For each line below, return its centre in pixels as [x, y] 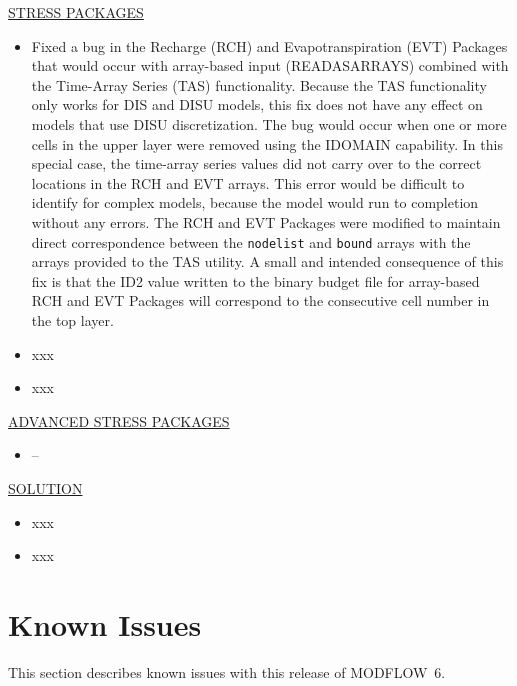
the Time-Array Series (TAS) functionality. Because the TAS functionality [259, 84]
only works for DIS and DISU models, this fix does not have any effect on [257, 104]
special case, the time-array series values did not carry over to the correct [256, 163]
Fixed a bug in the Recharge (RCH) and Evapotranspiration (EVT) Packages [269, 45]
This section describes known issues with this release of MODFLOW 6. [227, 671]
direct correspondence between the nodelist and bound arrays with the [251, 241]
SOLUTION [45, 487]
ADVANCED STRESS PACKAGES [119, 420]
